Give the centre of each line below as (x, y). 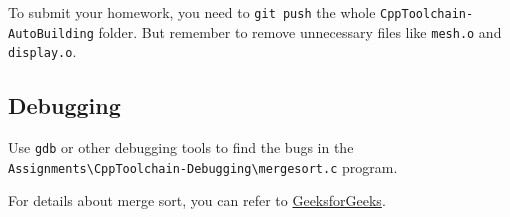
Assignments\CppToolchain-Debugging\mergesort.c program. (203, 166)
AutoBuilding (51, 33)
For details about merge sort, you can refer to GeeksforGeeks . (197, 200)
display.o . (42, 51)
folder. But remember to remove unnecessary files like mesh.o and (300, 31)
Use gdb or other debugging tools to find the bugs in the (181, 147)
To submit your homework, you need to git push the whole (192, 12)
